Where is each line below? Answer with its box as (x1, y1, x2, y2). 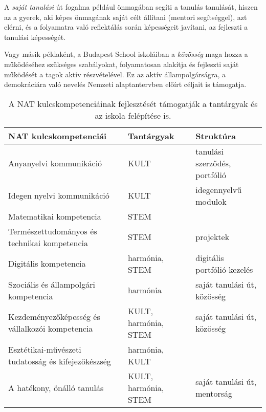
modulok (195, 195, 227, 207)
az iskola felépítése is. (95, 109, 171, 121)
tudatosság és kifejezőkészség (8, 355, 111, 367)
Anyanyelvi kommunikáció (8, 157, 102, 169)
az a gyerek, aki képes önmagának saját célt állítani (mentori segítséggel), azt (4, 11, 247, 22)
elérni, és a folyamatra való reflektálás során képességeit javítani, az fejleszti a (4, 21, 248, 32)
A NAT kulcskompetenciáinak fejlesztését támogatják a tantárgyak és (8, 97, 258, 110)
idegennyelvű (195, 183, 242, 196)
